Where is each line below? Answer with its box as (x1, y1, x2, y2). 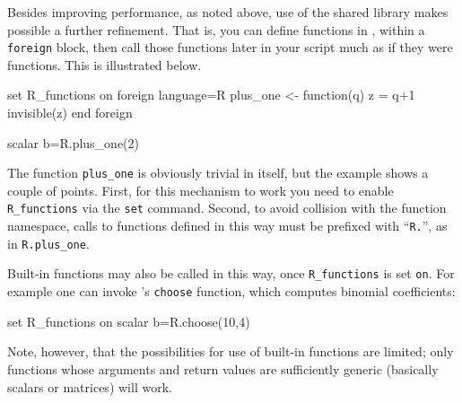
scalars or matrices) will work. (7, 377, 172, 396)
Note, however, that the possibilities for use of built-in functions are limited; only (7, 342, 454, 361)
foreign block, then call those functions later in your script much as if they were (7, 38, 453, 57)
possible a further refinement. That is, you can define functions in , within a (7, 20, 425, 39)
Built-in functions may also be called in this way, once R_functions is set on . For (7, 264, 455, 283)
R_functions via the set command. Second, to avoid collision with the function (7, 198, 447, 217)
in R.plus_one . (7, 233, 90, 252)
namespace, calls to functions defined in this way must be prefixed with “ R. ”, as (7, 216, 448, 235)
